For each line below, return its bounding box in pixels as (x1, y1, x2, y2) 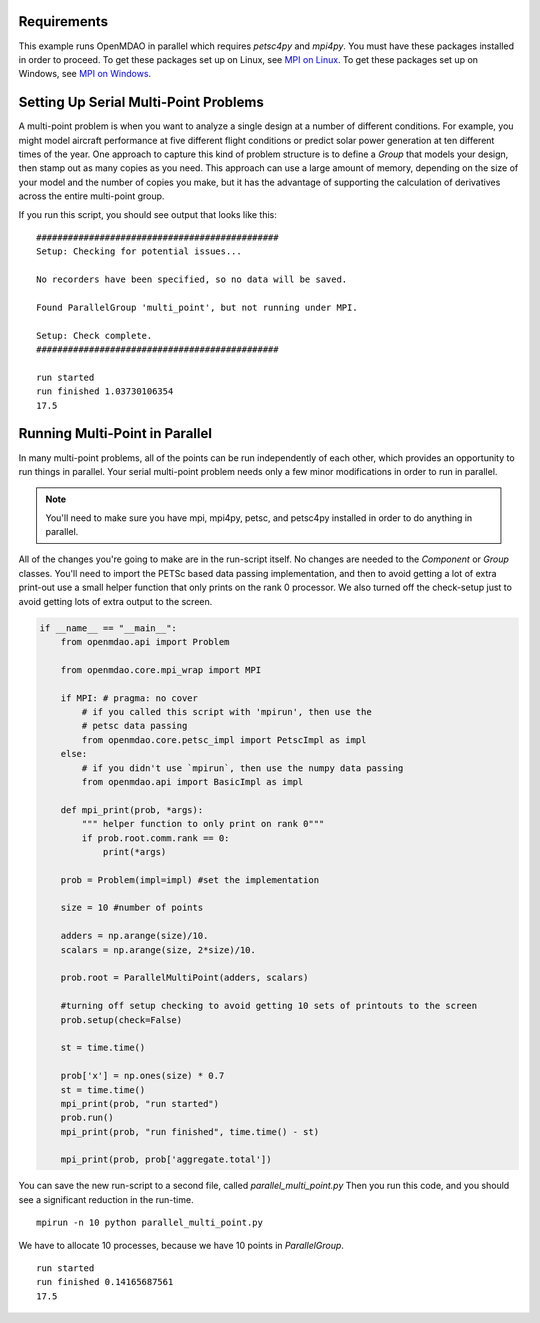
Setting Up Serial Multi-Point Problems (18, 94, 264, 111)
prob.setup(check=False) (60, 1014, 183, 1025)
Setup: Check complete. (36, 330, 153, 341)
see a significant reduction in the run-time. (18, 1193, 194, 1205)
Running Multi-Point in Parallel (18, 425, 212, 442)
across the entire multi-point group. (18, 190, 165, 202)
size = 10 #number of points (60, 902, 204, 914)
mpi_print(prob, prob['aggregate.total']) (60, 1154, 272, 1165)
